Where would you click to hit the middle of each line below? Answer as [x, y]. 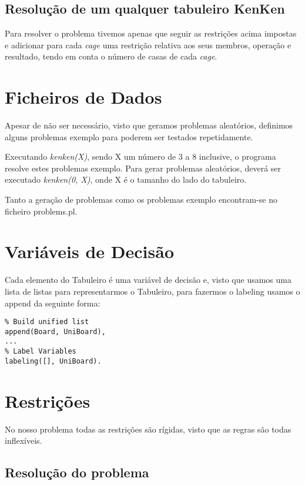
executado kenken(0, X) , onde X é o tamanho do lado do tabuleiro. [126, 179]
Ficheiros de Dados [83, 97]
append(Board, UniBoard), [55, 331]
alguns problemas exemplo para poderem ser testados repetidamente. [129, 136]
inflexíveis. [24, 441]
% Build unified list [47, 322]
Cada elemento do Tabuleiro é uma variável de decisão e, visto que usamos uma [148, 280]
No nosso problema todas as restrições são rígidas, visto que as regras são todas [148, 429]
